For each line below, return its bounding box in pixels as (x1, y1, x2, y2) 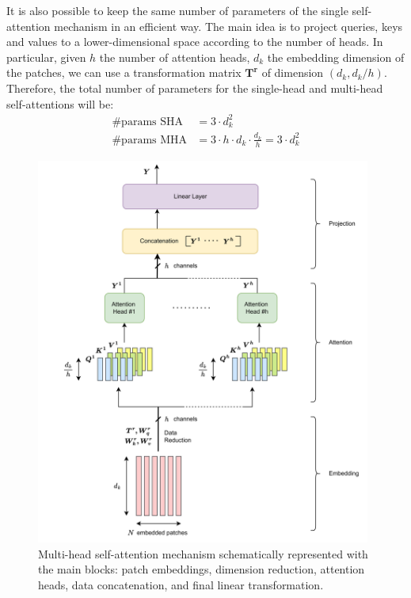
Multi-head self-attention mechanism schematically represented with (38, 545, 368, 562)
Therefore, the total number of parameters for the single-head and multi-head (6, 79, 383, 96)
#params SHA (112, 116, 183, 128)
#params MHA (112, 134, 188, 146)
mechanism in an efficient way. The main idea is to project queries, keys (54, 17, 403, 34)
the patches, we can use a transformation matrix (6, 64, 242, 81)
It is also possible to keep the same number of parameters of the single (6, 2, 348, 18)
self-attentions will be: (6, 95, 114, 112)
